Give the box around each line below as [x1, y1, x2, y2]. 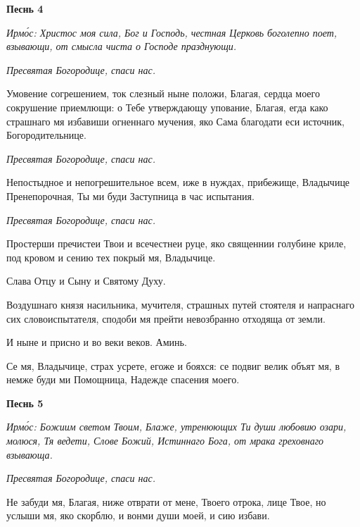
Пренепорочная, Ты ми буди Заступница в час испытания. [6, 188, 255, 203]
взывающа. [6, 447, 53, 461]
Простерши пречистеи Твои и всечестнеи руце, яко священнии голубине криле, [6, 236, 347, 251]
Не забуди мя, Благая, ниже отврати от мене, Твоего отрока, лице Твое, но [6, 494, 326, 509]
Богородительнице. [6, 128, 86, 142]
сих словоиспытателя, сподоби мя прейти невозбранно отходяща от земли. [6, 311, 326, 325]
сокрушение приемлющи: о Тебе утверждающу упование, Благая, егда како [6, 99, 328, 114]
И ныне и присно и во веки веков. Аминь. [6, 335, 187, 349]
